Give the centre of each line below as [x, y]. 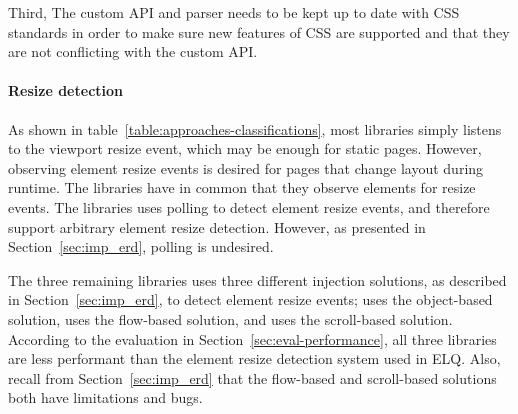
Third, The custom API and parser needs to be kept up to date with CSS [234, 12]
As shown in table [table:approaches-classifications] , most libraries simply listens [255, 128]
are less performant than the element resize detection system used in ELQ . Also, [254, 358]
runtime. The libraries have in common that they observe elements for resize [242, 187]
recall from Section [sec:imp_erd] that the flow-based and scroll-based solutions [252, 377]
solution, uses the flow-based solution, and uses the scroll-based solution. [230, 318]
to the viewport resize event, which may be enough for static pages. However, [245, 148]
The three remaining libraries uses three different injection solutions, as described [257, 279]
